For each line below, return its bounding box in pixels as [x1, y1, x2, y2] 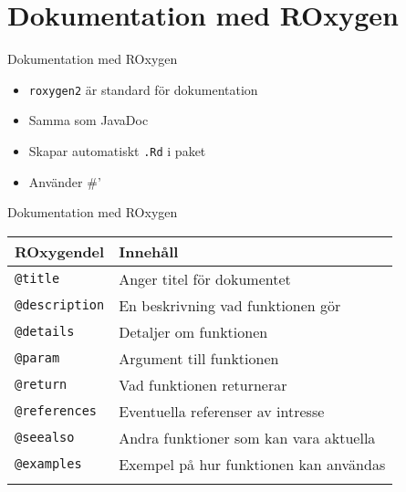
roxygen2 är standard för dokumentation [28, 79, 258, 99]
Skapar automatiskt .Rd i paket [28, 141, 206, 160]
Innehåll [119, 240, 179, 262]
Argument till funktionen [119, 347, 279, 369]
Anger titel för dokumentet [119, 267, 291, 289]
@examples [15, 456, 82, 472]
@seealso [15, 430, 75, 445]
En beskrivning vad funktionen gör [119, 294, 341, 316]
